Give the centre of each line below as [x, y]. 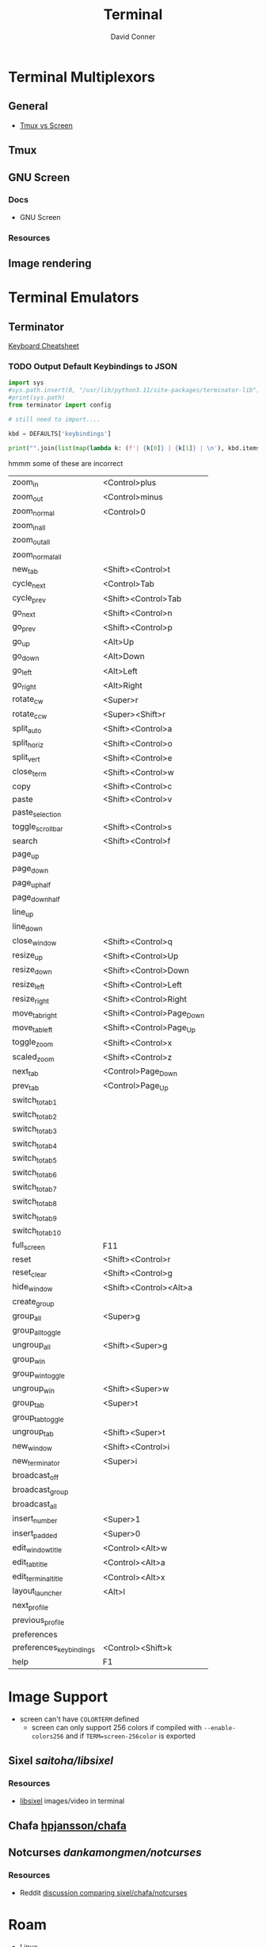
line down [28, 927]
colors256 [48, 1737]
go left [22, 671]
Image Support [58, 1697]
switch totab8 [35, 1202]
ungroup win [34, 1389]
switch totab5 [35, 1159]
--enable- [219, 1728]
